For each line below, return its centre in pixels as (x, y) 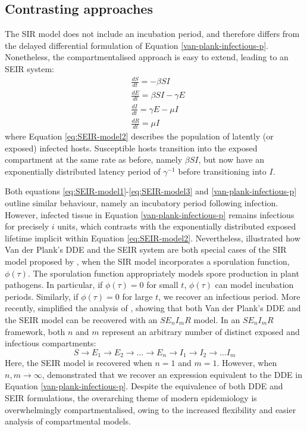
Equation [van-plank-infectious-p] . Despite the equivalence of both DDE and (144, 386)
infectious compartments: (51, 343)
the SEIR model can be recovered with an (81, 319)
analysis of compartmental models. (68, 421)
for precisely (27, 226)
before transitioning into (222, 171)
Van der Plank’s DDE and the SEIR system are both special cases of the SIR (146, 249)
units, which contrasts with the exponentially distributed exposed (177, 226)
